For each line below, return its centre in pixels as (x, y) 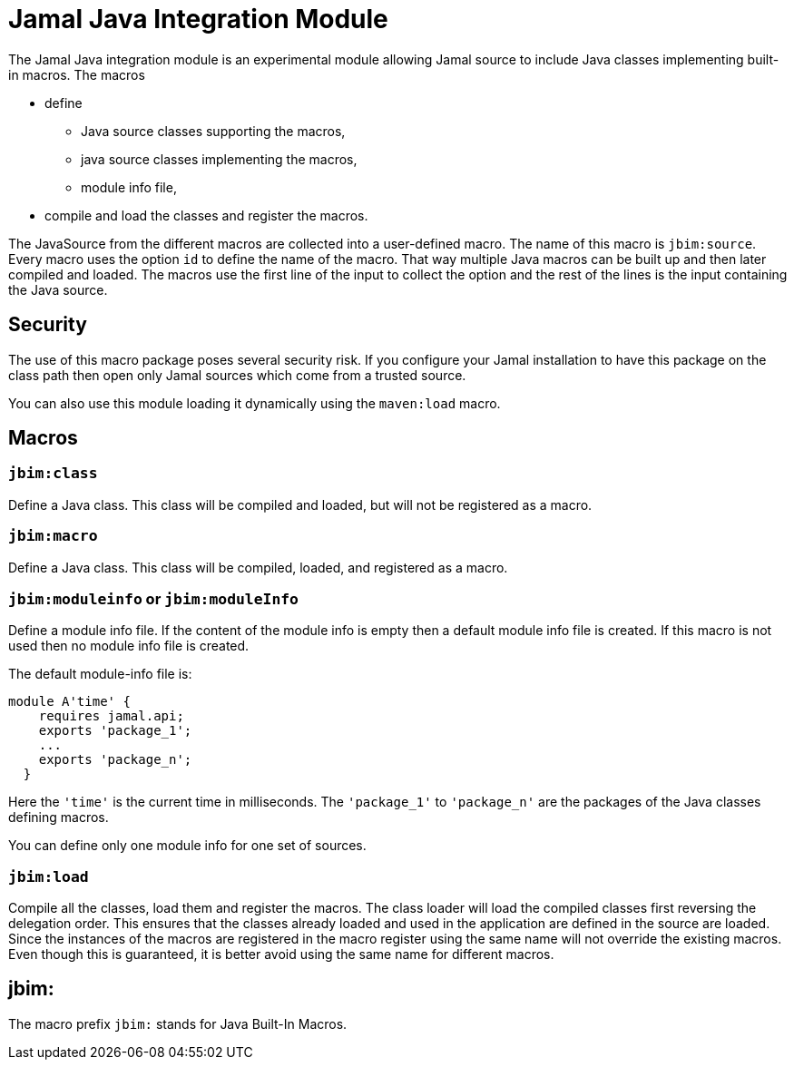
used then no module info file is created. (129, 646)
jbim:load (49, 876)
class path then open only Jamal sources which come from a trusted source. (237, 375)
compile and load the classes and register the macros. (206, 215)
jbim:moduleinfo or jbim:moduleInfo (153, 598)
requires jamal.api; (111, 716)
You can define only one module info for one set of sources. (187, 846)
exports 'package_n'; (115, 760)
